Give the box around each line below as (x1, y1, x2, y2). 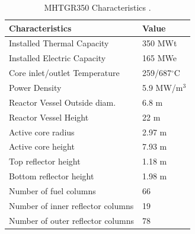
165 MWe (142, 52, 177, 64)
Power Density (9, 81, 62, 93)
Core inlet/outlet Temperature (9, 67, 120, 79)
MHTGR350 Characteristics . (44, 1, 151, 13)
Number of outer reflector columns (9, 214, 135, 226)
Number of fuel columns (9, 184, 96, 197)
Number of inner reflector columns (9, 199, 134, 211)
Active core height (9, 140, 75, 153)
